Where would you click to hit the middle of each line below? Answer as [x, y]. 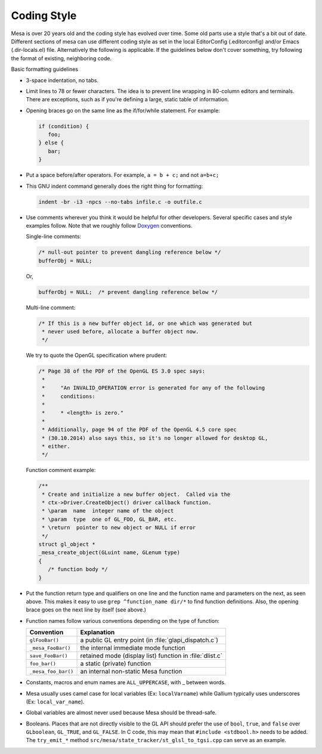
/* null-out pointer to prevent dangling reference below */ [130, 252]
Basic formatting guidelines [45, 69]
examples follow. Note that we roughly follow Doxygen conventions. [109, 225]
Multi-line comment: [51, 308]
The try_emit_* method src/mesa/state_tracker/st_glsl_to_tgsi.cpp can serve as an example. [156, 740]
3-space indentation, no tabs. [62, 80]
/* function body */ [78, 570]
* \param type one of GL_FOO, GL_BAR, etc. [109, 519]
